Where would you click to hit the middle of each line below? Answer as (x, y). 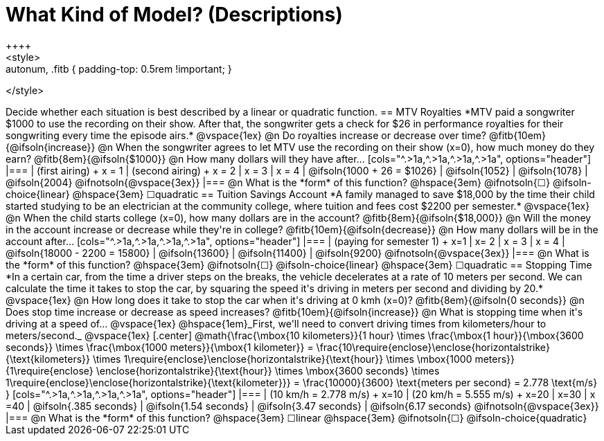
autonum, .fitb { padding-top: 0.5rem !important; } (119, 69)
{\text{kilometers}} (48, 359)
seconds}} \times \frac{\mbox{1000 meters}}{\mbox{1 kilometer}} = (160, 347)
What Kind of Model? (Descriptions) (174, 15)
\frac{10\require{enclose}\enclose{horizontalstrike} (433, 347)
